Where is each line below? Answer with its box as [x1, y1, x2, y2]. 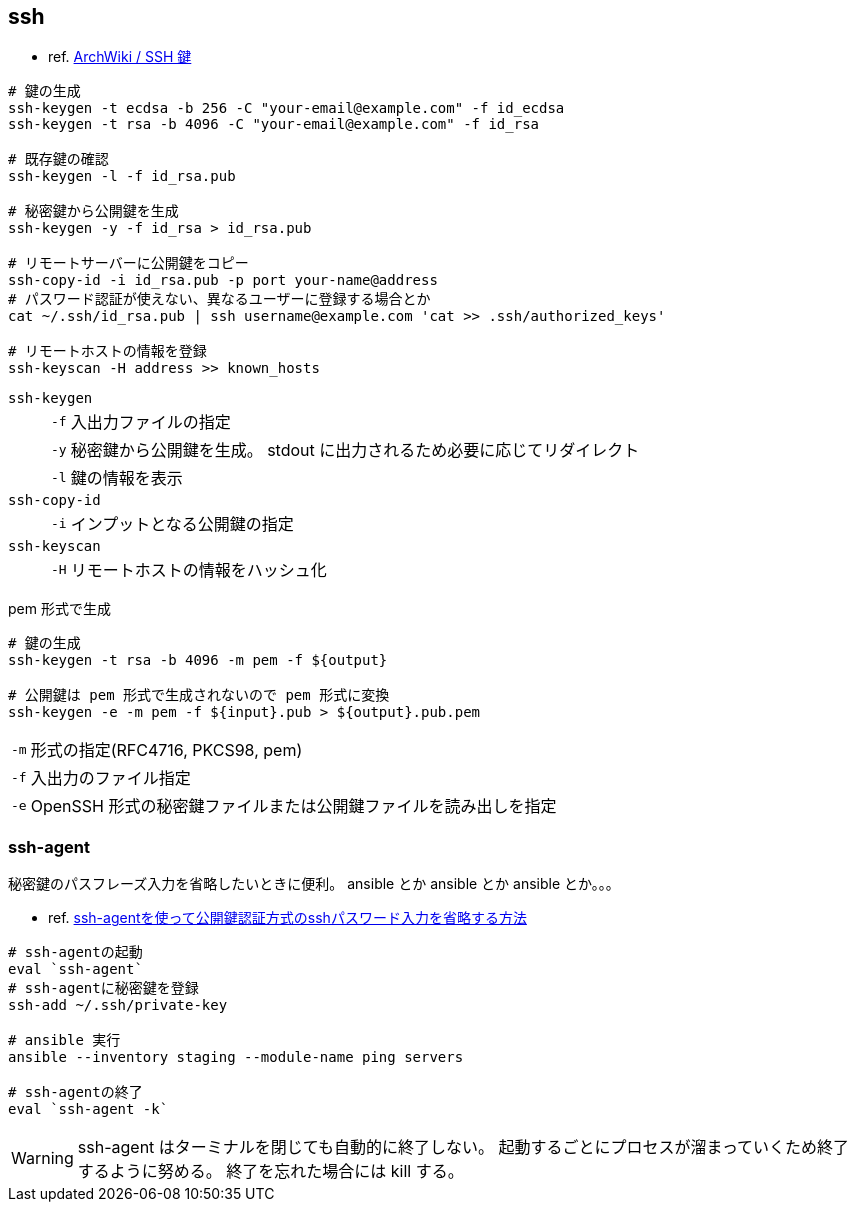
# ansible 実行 [8, 1032, 121, 1049]
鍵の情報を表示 [70, 468, 183, 489]
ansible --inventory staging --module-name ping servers [8, 1049, 464, 1066]
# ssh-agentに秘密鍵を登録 [8, 980, 199, 997]
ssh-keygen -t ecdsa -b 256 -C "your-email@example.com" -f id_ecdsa [8, 100, 565, 117]
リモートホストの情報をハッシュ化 [70, 560, 327, 581]
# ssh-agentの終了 [8, 1084, 143, 1101]
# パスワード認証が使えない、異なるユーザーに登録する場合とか [8, 291, 431, 308]
